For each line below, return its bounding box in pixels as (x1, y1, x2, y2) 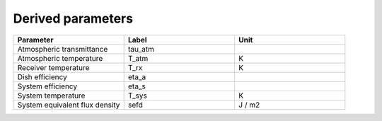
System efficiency (17, 81, 78, 91)
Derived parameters (13, 11, 134, 26)
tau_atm (127, 44, 155, 54)
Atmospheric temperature (17, 53, 103, 63)
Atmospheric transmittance (17, 44, 108, 54)
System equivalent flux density (17, 100, 120, 110)
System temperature (17, 91, 86, 100)
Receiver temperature (17, 62, 90, 72)
